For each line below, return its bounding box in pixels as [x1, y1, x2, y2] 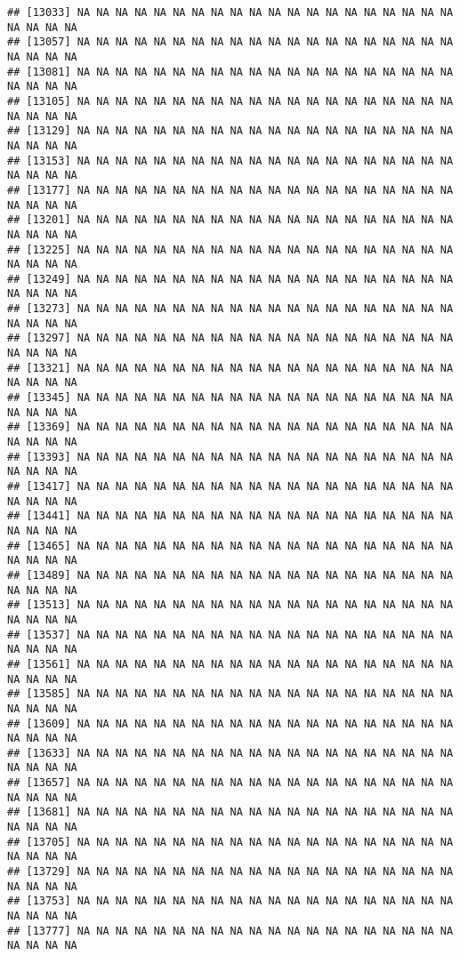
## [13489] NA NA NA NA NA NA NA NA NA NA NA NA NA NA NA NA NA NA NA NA [7, 568, 454, 582]
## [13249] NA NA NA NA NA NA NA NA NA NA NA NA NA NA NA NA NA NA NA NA [7, 272, 454, 285]
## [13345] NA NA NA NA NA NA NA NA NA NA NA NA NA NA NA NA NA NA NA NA [7, 391, 454, 405]
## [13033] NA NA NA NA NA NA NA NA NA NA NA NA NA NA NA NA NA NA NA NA [7, 6, 454, 19]
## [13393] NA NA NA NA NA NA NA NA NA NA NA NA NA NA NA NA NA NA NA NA [7, 450, 454, 463]
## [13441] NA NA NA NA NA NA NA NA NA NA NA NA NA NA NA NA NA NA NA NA [7, 510, 454, 523]
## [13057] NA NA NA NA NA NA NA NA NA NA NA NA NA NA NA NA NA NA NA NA [7, 36, 454, 49]
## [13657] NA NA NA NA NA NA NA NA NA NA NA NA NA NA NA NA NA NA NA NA [7, 776, 454, 790]
